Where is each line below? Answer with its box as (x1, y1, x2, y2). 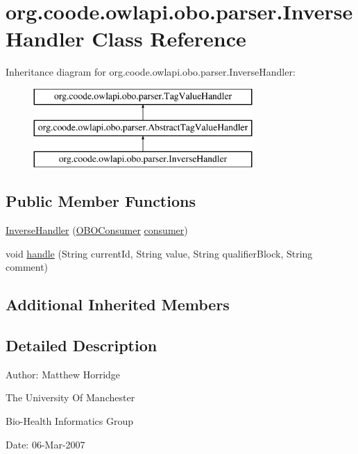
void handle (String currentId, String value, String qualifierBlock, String (6, 246, 313, 260)
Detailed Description (6, 335, 157, 356)
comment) (6, 260, 49, 274)
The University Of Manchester (6, 390, 135, 405)
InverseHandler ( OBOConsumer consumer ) (6, 223, 188, 237)
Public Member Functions (6, 190, 196, 212)
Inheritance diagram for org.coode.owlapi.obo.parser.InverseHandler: (6, 65, 296, 79)
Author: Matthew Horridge (6, 367, 121, 381)
